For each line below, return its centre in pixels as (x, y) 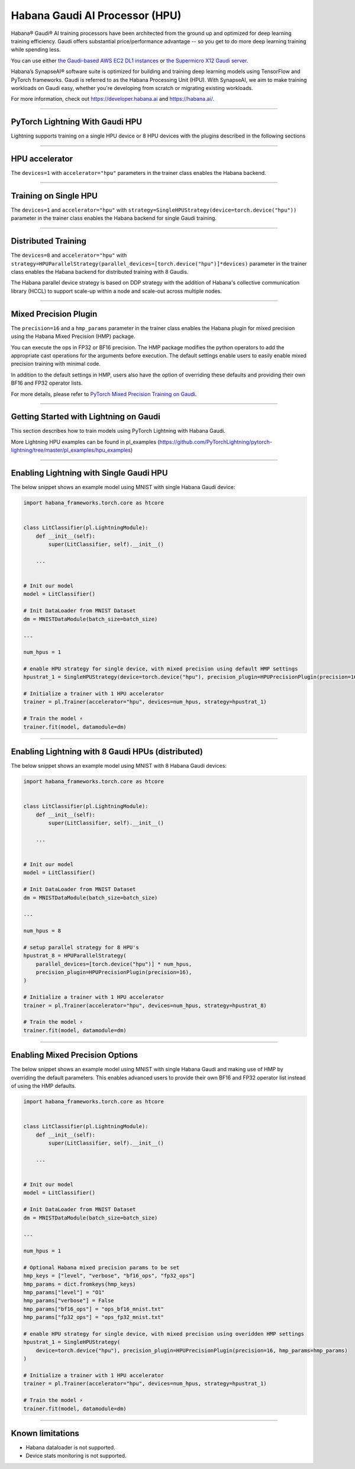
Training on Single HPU (54, 196)
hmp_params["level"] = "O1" (64, 1293)
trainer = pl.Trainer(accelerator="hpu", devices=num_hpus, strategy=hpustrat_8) (145, 1005)
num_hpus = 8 (42, 931)
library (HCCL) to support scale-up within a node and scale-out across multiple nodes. (116, 291)
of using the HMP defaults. (43, 1086)
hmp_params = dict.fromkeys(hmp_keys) (80, 1284)
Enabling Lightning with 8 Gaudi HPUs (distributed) (107, 752)
